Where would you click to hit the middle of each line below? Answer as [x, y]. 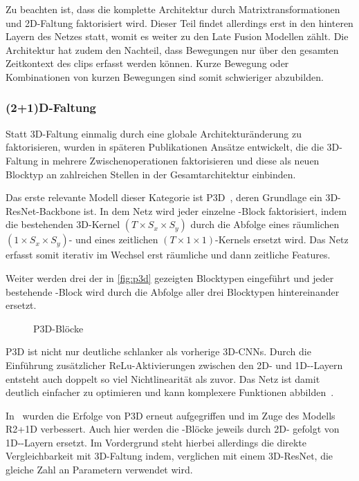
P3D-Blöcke [58, 328]
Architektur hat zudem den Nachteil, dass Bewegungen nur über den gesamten [172, 49]
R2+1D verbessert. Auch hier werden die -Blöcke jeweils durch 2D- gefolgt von [173, 429]
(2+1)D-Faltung [51, 107]
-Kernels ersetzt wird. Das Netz [282, 239]
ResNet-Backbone [43, 210]
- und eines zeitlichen [113, 239]
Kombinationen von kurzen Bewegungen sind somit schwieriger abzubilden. [165, 76]
